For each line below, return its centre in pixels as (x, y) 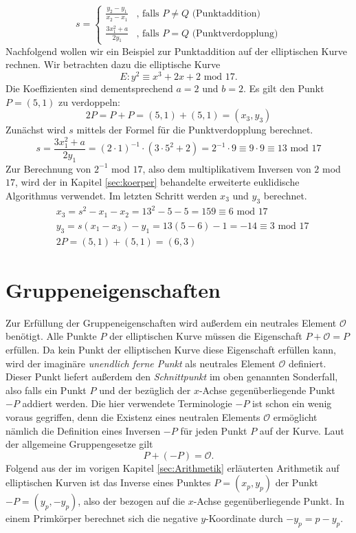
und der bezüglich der (145, 390)
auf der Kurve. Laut (302, 430)
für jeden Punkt (214, 430)
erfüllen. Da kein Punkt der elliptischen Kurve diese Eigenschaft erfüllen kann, (171, 349)
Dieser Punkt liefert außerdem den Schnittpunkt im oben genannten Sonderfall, (172, 377)
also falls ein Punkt (46, 390)
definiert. (307, 363)
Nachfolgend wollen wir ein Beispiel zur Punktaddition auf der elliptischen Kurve (176, 51)
